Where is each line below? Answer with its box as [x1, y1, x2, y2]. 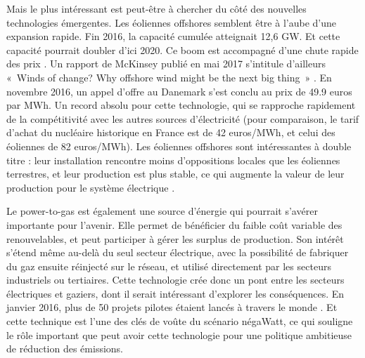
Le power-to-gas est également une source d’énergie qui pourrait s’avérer [6, 204, 318, 218]
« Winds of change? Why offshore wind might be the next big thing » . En [6, 69, 332, 84]
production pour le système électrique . [6, 180, 175, 194]
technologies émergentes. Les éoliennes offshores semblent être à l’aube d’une [6, 15, 336, 29]
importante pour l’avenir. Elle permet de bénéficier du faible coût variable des [6, 217, 342, 232]
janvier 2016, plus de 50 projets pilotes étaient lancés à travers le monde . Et [6, 300, 338, 314]
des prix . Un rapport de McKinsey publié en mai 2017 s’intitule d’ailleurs [6, 56, 326, 71]
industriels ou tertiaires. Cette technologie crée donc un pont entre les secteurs [6, 272, 345, 287]
